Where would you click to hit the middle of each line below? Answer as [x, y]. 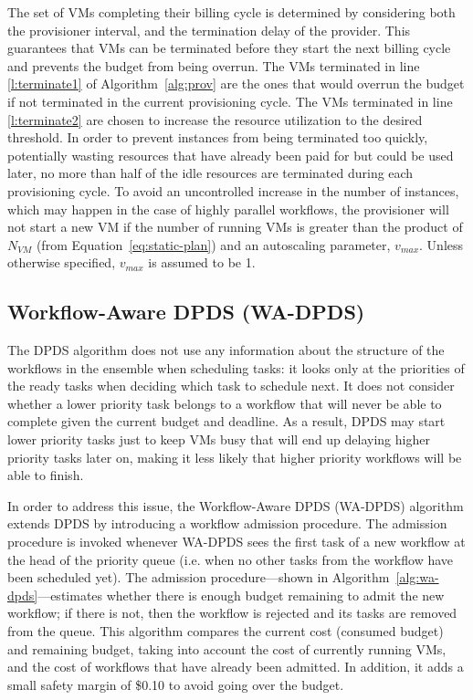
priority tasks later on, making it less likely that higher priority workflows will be [235, 457]
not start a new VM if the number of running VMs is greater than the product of [235, 227]
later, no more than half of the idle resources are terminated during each [210, 173]
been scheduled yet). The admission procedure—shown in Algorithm [199, 577]
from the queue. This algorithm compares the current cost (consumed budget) [226, 631]
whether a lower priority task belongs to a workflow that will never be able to [225, 403]
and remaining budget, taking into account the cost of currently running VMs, [227, 648]
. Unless [441, 244]
